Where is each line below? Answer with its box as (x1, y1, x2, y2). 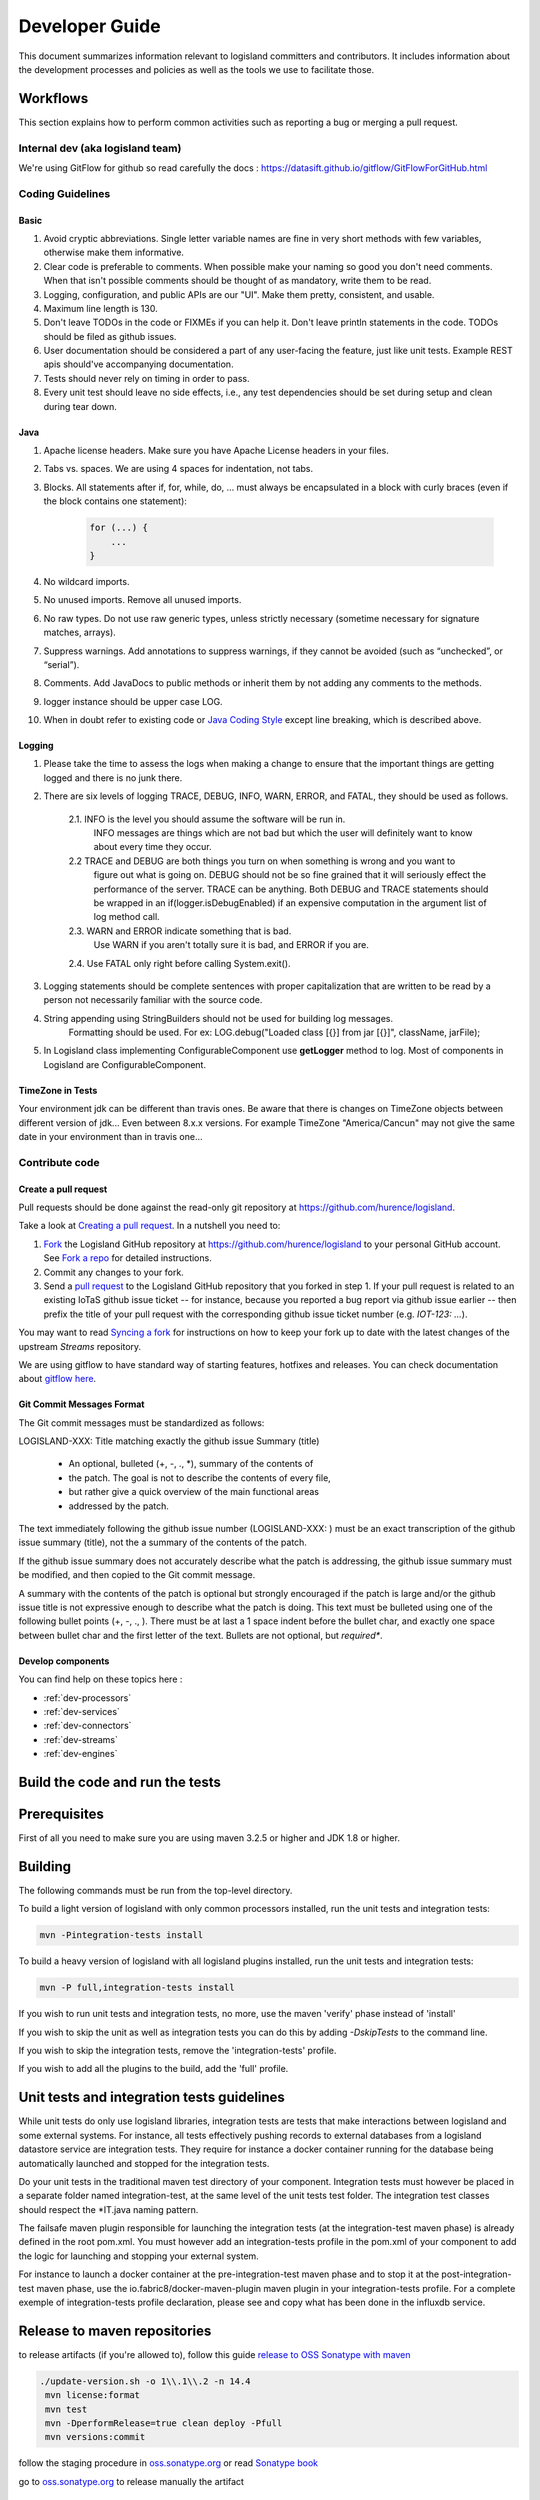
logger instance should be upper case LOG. (43, 695, 224, 707)
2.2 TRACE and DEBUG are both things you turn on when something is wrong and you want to (68, 855, 456, 867)
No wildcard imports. (43, 575, 130, 587)
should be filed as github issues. (43, 330, 177, 342)
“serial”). (43, 658, 80, 670)
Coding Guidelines (18, 186, 111, 200)
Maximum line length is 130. (43, 302, 159, 314)
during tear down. (43, 400, 117, 412)
